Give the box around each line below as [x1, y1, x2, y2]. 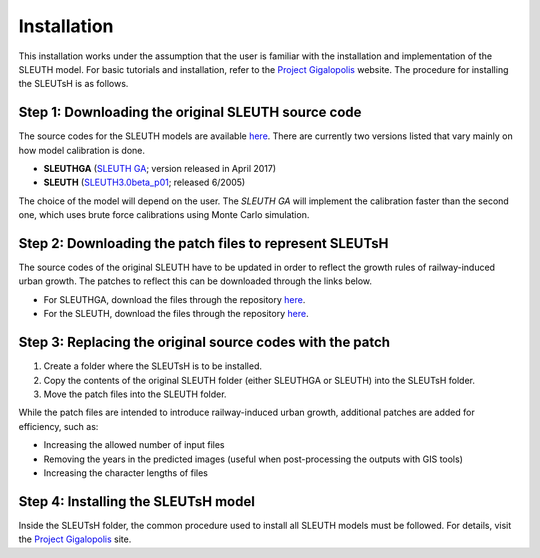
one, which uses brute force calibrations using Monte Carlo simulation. [18, 209, 310, 221]
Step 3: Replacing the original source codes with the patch [18, 334, 390, 351]
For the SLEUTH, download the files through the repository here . [43, 308, 309, 320]
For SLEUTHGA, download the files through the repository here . [43, 293, 306, 305]
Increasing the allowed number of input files [43, 439, 225, 451]
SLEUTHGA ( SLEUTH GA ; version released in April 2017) [43, 163, 277, 175]
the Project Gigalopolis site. [18, 533, 132, 545]
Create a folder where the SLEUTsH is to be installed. [43, 360, 263, 372]
